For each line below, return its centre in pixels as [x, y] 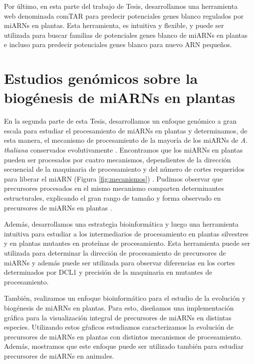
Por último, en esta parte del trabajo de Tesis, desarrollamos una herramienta [121, 6]
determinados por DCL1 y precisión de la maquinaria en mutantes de [108, 272]
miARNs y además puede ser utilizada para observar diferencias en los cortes [120, 262]
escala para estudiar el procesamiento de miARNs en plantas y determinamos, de [126, 130]
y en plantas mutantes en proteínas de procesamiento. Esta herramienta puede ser [127, 243]
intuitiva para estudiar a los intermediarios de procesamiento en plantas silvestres [126, 233]
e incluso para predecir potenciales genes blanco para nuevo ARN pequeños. [118, 44]
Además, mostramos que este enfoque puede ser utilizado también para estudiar [124, 346]
